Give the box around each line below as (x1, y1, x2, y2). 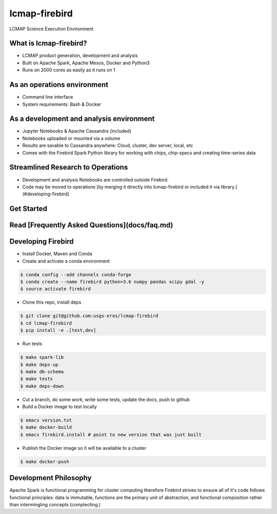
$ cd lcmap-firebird (20, 320, 72, 326)
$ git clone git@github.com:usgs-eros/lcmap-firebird (20, 313, 159, 319)
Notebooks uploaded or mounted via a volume (22, 135, 121, 141)
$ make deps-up (20, 361, 58, 368)
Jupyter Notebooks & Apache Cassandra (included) (22, 128, 132, 134)
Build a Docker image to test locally (22, 403, 97, 410)
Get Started (9, 205, 47, 213)
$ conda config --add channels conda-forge (20, 271, 132, 278)
